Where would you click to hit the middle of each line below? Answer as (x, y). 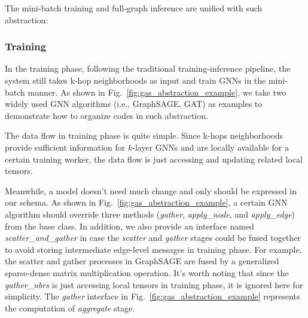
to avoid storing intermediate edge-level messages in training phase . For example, (153, 249)
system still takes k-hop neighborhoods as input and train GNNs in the (135, 80)
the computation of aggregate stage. (70, 308)
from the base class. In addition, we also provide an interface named (129, 226)
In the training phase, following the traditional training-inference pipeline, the (148, 68)
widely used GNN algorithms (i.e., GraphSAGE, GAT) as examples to (134, 104)
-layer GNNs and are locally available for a (211, 147)
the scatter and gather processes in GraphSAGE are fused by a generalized (142, 261)
